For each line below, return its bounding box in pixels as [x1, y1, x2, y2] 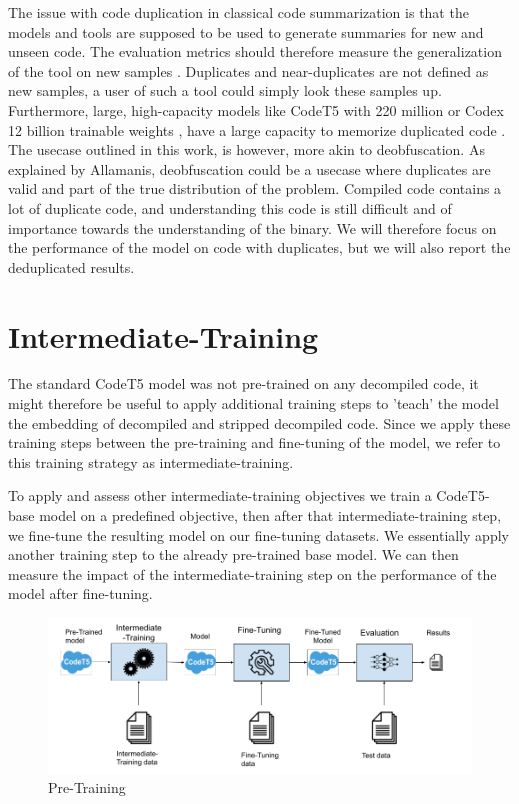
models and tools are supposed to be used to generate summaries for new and [8, 21, 484, 42]
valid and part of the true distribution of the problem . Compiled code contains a [8, 178, 502, 199]
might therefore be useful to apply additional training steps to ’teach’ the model [8, 393, 499, 414]
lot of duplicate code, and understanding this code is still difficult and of [8, 197, 452, 218]
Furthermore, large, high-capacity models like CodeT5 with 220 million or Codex [8, 99, 504, 120]
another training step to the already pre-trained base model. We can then [8, 544, 459, 565]
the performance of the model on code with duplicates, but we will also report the [8, 237, 511, 258]
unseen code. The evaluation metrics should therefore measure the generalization [8, 41, 502, 62]
